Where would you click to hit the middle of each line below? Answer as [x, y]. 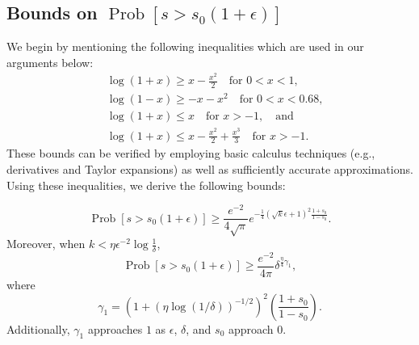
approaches [115, 328]
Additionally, [38, 328]
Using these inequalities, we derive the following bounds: [146, 185]
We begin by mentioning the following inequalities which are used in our [185, 46]
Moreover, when [46, 244]
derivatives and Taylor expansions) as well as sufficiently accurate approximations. [210, 168]
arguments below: [50, 62]
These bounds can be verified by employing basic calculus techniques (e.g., [191, 153]
